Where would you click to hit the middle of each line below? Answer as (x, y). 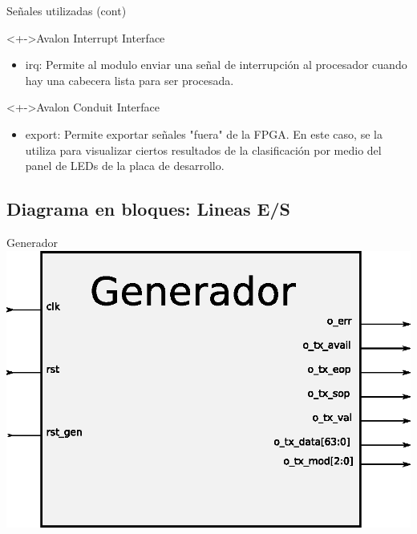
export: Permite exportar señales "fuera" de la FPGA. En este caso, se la (204, 133)
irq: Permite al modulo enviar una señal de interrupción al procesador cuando (216, 65)
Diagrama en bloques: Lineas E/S (148, 209)
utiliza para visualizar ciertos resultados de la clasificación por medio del (203, 150)
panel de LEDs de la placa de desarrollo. (125, 166)
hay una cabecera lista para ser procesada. (130, 80)
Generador (32, 242)
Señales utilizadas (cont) (67, 10)
